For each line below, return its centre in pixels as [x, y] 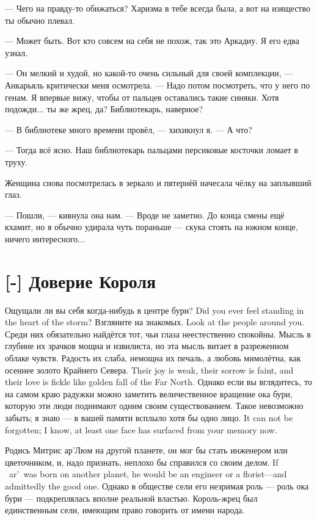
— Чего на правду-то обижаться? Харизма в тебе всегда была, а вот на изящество [158, 8]
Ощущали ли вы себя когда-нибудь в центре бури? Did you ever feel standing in [155, 310]
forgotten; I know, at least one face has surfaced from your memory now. [141, 429]
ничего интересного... [45, 238]
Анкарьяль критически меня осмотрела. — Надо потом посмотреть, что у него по [158, 85]
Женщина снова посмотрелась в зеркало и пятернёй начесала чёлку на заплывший [158, 182]
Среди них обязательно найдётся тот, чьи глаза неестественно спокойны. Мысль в [158, 334]
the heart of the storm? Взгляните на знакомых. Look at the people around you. [155, 322]
